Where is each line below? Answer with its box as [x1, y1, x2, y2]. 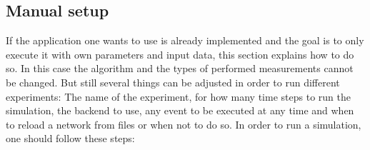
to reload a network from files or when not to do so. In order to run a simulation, [6, 116, 361, 131]
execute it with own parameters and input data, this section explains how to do [6, 46, 354, 61]
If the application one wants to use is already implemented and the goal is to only [6, 33, 364, 48]
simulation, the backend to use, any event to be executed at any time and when [6, 103, 354, 118]
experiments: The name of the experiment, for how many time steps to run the [6, 89, 351, 104]
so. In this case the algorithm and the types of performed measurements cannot [6, 61, 354, 76]
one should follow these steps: [6, 131, 135, 146]
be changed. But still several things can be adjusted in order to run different [6, 74, 340, 89]
